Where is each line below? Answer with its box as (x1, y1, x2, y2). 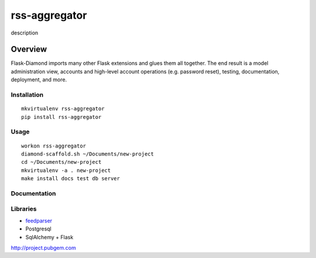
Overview (11, 44, 47, 54)
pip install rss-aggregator (21, 113, 102, 120)
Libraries (11, 205, 37, 213)
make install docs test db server (21, 176, 120, 182)
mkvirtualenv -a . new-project (21, 167, 111, 174)
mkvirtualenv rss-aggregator (21, 105, 105, 112)
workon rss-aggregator (21, 142, 87, 149)
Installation (11, 91, 44, 99)
